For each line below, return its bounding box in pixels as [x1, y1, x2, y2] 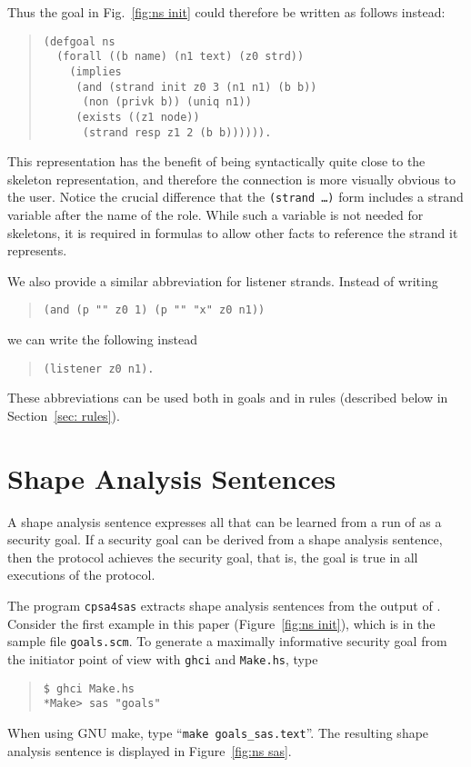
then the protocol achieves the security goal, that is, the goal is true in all [7, 547, 418, 566]
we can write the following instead [7, 330, 197, 349]
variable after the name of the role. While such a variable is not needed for [7, 205, 424, 224]
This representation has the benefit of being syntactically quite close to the [7, 152, 426, 171]
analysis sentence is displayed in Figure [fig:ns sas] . [7, 741, 292, 760]
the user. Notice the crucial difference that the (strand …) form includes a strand [7, 187, 464, 206]
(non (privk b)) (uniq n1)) [82, 95, 252, 109]
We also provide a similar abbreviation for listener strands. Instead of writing [7, 271, 438, 290]
